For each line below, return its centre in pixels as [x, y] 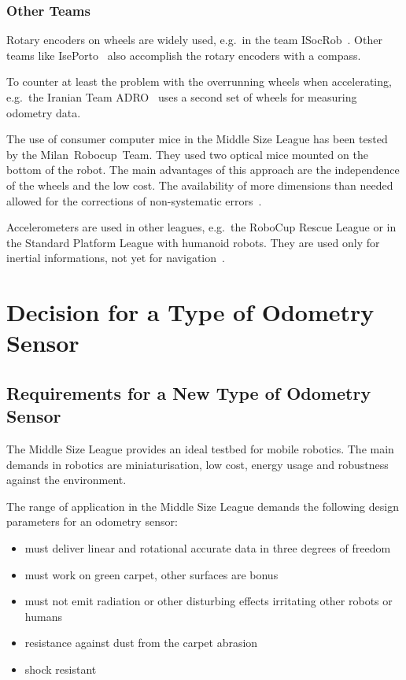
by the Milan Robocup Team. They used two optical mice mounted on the [187, 154]
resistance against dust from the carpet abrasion [141, 643]
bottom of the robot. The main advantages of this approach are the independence [203, 170]
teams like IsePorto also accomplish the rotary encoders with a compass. [184, 55]
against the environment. [66, 480]
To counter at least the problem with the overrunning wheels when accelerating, [199, 81]
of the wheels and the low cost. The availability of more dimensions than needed [200, 185]
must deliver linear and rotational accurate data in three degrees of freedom [208, 548]
